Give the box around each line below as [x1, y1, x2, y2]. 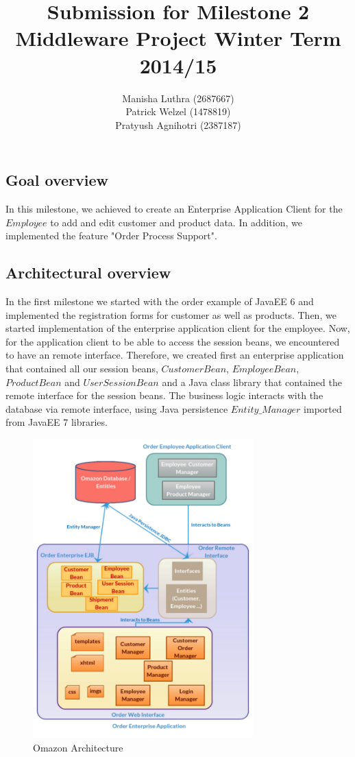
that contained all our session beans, [5, 361, 158, 376]
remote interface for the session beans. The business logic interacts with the [5, 388, 323, 402]
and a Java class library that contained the [162, 374, 342, 389]
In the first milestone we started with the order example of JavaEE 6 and [5, 294, 314, 309]
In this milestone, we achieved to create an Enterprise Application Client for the [5, 202, 343, 216]
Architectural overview [5, 262, 171, 283]
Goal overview [5, 169, 109, 191]
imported [304, 401, 342, 416]
